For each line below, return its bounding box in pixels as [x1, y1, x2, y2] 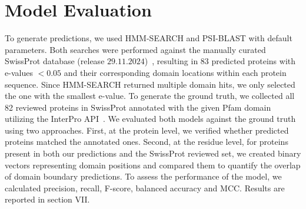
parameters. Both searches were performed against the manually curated [5, 43, 266, 55]
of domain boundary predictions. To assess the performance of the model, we [5, 170, 282, 183]
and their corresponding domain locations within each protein [64, 66, 287, 78]
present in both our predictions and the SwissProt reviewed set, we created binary [5, 147, 301, 160]
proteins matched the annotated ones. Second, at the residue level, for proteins [5, 135, 288, 148]
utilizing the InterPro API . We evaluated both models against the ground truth [5, 112, 296, 125]
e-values [5, 66, 33, 78]
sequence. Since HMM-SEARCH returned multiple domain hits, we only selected [5, 78, 295, 90]
